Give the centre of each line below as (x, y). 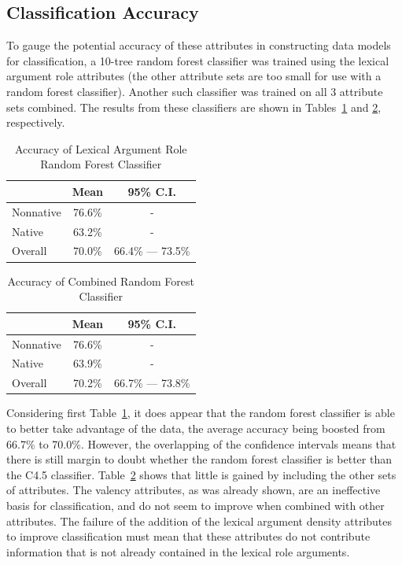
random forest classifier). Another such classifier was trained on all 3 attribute (195, 91)
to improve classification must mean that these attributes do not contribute (188, 536)
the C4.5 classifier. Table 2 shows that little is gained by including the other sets (201, 474)
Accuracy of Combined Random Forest (101, 281)
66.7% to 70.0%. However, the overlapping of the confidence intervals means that (201, 443)
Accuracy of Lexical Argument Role (101, 148)
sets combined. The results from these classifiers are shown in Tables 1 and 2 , (194, 107)
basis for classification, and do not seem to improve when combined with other (195, 505)
